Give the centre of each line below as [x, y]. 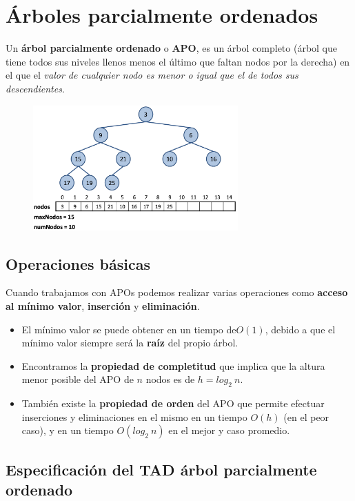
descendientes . [35, 88]
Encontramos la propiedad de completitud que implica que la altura [173, 365]
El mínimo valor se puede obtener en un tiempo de [129, 329]
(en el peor [306, 416]
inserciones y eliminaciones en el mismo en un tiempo [134, 416]
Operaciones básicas [78, 263]
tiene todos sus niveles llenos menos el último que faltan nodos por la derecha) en [178, 61]
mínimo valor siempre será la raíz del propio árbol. [130, 343]
